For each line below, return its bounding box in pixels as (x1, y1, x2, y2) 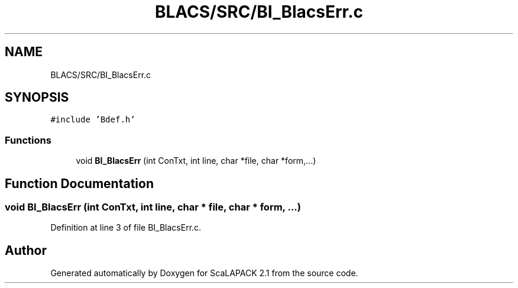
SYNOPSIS (5, 90, 69, 105)
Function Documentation (5, 176, 154, 191)
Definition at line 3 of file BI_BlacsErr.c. (50, 222, 202, 233)
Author (5, 242, 47, 258)
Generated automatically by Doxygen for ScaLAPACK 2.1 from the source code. (50, 268, 358, 279)
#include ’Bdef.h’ (50, 115, 135, 125)
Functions (5, 134, 51, 146)
